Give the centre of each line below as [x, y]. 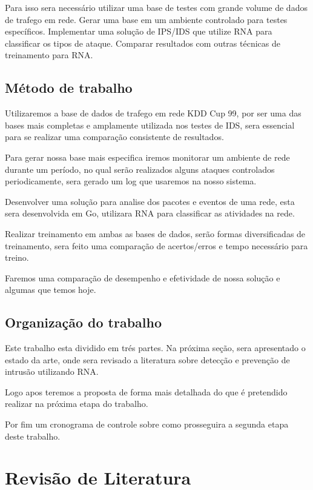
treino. [17, 257]
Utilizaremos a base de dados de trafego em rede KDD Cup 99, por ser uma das [153, 113]
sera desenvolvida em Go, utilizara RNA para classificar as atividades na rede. [150, 213]
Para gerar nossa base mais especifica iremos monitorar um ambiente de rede [147, 157]
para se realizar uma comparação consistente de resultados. [114, 137]
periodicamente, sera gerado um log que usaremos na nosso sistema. [131, 181]
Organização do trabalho [84, 322]
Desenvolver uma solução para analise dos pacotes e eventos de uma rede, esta [150, 201]
